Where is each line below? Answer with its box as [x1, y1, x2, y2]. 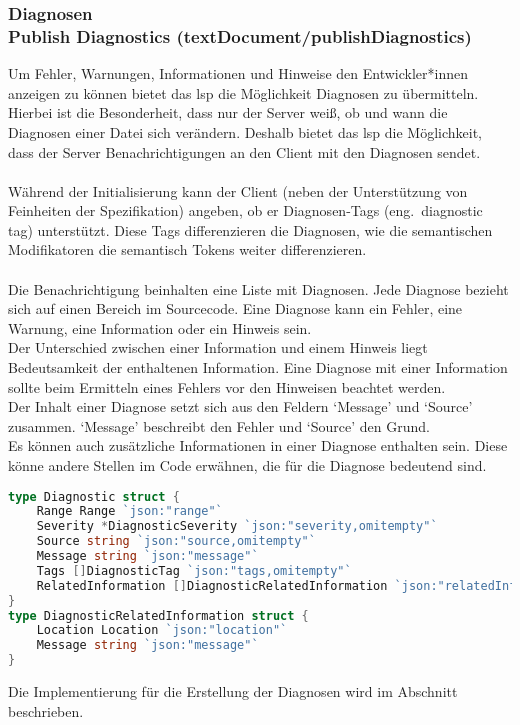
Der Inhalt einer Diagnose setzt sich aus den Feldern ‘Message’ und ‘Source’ [8, 396, 473, 417]
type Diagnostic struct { [8, 489, 180, 504]
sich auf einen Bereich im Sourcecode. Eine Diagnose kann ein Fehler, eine [8, 298, 463, 319]
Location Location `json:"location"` [36, 623, 288, 638]
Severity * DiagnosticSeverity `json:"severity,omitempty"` [36, 519, 438, 534]
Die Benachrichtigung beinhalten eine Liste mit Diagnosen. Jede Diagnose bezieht [8, 278, 509, 299]
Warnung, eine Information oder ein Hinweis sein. [8, 317, 312, 338]
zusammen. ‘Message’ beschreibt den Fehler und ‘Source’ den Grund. [8, 415, 430, 436]
